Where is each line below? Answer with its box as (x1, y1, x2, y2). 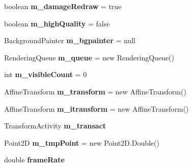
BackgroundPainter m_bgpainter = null (4, 35, 135, 46)
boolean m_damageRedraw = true (4, 1, 122, 11)
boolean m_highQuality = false (4, 18, 110, 28)
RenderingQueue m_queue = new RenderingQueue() (4, 52, 175, 62)
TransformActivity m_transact (4, 120, 106, 131)
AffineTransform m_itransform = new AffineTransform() (4, 103, 189, 114)
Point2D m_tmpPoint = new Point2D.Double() (4, 137, 159, 148)
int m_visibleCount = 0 (4, 69, 87, 80)
